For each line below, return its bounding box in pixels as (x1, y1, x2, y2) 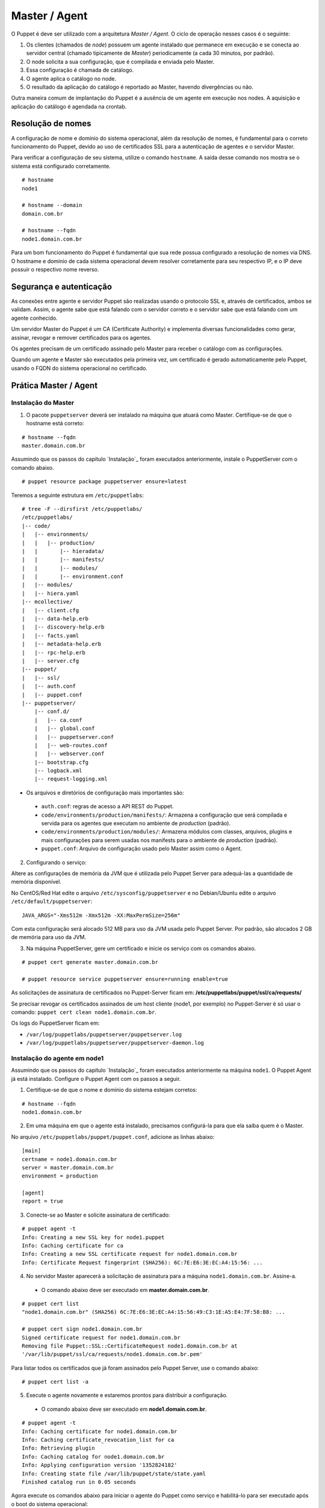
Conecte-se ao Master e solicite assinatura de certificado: (26, 1211, 171, 1218)
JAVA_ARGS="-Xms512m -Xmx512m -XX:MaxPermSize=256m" (22, 911, 181, 919)
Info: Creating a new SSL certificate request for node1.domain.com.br (22, 1250, 238, 1258)
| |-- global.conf (34, 725, 95, 732)
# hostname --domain (22, 202, 82, 209)
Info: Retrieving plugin (22, 1445, 95, 1452)
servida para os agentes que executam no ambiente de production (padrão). (41, 820, 231, 827)
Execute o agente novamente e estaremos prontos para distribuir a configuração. (26, 1392, 228, 1399)
